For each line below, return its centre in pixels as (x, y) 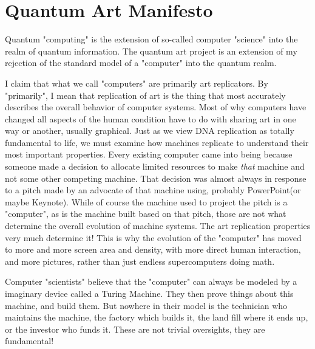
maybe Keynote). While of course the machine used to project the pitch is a (146, 201)
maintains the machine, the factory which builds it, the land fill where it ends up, (157, 317)
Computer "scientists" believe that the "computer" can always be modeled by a (151, 281)
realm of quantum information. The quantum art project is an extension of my (151, 51)
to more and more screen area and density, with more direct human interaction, (153, 249)
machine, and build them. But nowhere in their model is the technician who (146, 305)
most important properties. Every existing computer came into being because (149, 154)
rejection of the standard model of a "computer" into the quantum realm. (141, 63)
